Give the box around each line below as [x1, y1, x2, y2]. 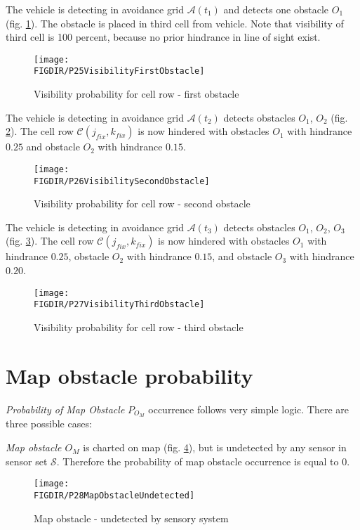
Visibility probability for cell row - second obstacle [34, 196, 251, 211]
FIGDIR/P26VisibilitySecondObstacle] [34, 176, 210, 186]
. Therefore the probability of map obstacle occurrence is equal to [56, 453, 339, 468]
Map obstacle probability [6, 361, 253, 389]
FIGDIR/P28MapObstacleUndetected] [34, 490, 195, 500]
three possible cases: [6, 416, 92, 431]
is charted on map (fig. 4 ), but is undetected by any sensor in [83, 440, 347, 455]
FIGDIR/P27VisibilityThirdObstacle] [34, 299, 205, 310]
